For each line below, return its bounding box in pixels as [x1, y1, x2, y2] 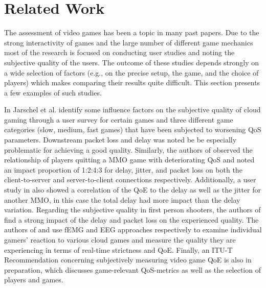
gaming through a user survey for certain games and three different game [4, 114, 233, 125]
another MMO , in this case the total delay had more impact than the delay [4, 194, 240, 205]
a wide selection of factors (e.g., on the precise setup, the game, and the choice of [4, 67, 259, 78]
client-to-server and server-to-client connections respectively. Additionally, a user [4, 174, 256, 185]
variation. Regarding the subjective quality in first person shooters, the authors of [4, 204, 261, 215]
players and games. [4, 274, 63, 285]
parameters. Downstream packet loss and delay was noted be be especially [4, 134, 237, 145]
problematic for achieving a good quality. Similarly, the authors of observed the [4, 144, 253, 155]
